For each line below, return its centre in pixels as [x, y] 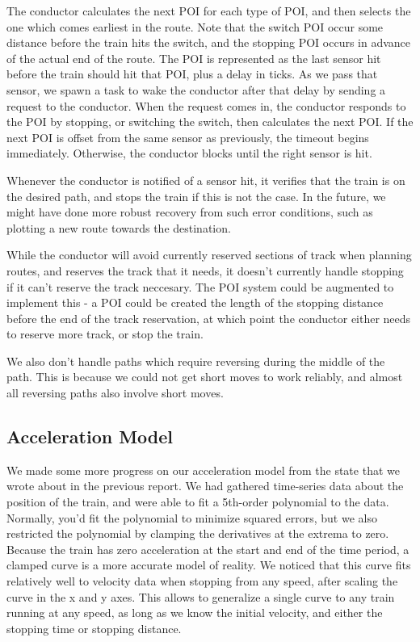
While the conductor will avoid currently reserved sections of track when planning [209, 255]
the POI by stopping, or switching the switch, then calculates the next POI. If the [210, 122]
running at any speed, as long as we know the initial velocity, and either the [195, 613]
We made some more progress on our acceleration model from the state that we [203, 470]
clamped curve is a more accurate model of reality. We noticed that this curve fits [209, 565]
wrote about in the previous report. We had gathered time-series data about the [205, 486]
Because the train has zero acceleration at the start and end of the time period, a [208, 549]
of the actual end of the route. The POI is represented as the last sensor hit [194, 58]
